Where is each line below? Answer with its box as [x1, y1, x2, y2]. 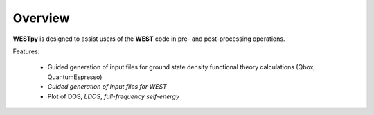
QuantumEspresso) [47, 73, 103, 81]
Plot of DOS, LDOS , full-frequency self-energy [47, 92, 180, 100]
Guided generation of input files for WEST [47, 82, 168, 91]
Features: [12, 47, 40, 55]
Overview [12, 10, 70, 26]
